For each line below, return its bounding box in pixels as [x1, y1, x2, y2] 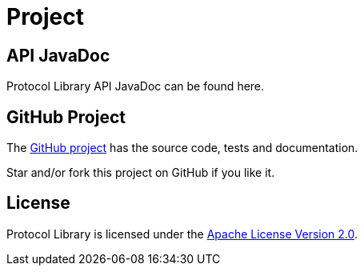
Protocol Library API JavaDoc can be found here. [6, 79, 265, 94]
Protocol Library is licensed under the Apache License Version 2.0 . [6, 226, 358, 241]
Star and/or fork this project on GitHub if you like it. [6, 166, 275, 180]
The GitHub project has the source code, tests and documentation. [6, 141, 358, 155]
